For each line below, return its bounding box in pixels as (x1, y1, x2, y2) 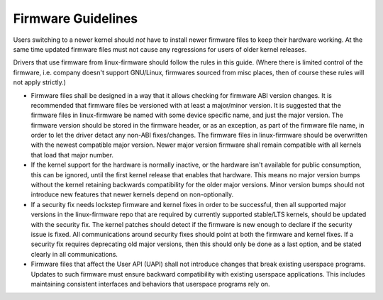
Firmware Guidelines (13, 11, 138, 26)
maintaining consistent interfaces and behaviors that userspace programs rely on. (30, 279, 270, 288)
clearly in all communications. (30, 250, 118, 258)
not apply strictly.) (13, 78, 67, 87)
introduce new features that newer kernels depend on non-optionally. (30, 190, 234, 199)
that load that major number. (30, 150, 113, 159)
